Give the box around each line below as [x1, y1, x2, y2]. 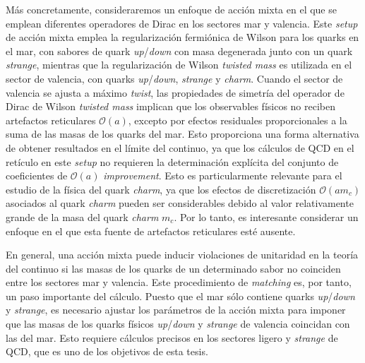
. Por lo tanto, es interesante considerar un [174, 209, 359, 224]
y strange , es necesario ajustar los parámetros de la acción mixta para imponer [6, 302, 346, 317]
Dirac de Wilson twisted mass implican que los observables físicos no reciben [6, 99, 336, 114]
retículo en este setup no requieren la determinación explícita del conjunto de [6, 154, 339, 169]
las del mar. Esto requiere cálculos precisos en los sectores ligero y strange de [6, 330, 338, 345]
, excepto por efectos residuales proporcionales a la [128, 112, 347, 127]
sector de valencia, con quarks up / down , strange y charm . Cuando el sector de [6, 71, 343, 85]
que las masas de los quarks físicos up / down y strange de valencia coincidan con [6, 316, 350, 331]
